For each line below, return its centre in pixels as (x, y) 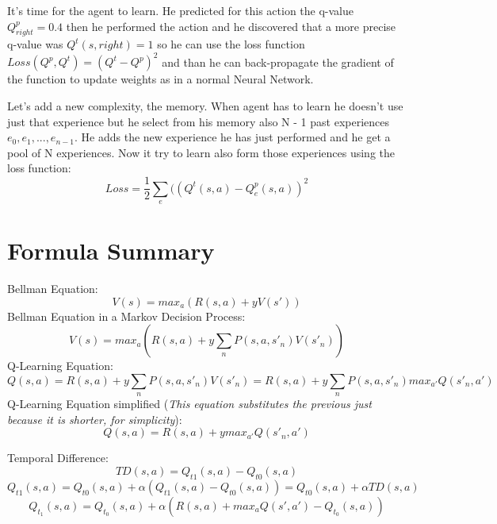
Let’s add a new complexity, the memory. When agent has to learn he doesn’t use (205, 106)
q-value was (35, 44)
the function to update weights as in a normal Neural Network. (161, 79)
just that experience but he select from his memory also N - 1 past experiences (198, 121)
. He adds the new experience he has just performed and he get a (233, 137)
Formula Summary (111, 250)
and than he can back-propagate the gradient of (278, 62)
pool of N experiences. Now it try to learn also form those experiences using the (201, 152)
